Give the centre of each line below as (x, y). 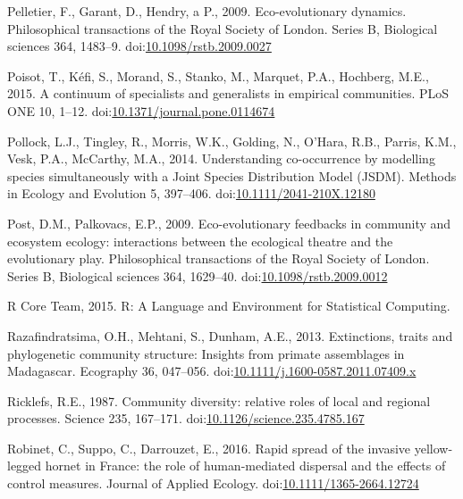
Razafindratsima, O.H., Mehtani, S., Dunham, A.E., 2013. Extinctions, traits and (230, 335)
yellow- (434, 448)
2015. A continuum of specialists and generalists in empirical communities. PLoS (228, 93)
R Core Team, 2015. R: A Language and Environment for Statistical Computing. (229, 306)
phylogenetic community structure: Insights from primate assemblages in (206, 353)
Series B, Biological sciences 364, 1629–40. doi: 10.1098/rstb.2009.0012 (198, 275)
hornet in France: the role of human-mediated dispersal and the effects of (245, 466)
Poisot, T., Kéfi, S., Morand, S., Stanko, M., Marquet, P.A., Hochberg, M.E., (218, 75)
